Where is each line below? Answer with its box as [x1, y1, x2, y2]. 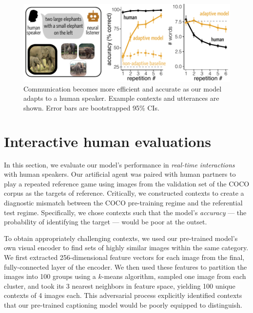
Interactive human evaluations [4, 131, 211, 151]
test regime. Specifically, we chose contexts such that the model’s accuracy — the [4, 207, 247, 217]
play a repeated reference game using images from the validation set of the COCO [4, 178, 250, 188]
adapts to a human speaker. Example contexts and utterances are [23, 93, 219, 103]
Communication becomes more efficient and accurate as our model [23, 83, 222, 93]
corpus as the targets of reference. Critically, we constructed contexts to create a [4, 188, 244, 198]
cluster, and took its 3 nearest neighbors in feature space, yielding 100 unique [4, 280, 235, 291]
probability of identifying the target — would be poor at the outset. [4, 217, 207, 227]
